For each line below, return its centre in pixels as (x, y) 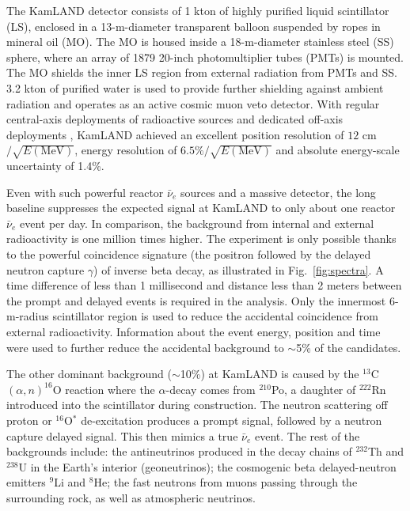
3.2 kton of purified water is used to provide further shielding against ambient (195, 87)
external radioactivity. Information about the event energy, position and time (194, 332)
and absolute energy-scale (338, 150)
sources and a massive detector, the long (278, 192)
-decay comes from (211, 389)
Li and (70, 482)
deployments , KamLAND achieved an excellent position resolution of (175, 134)
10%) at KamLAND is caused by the (270, 374)
